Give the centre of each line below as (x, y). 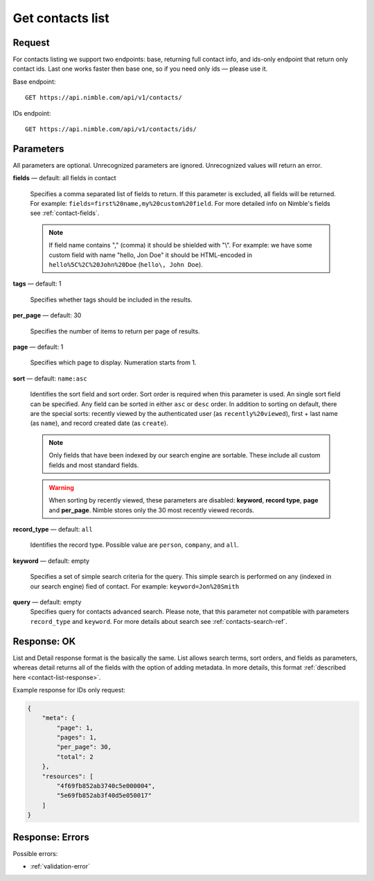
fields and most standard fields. (94, 465)
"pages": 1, (77, 738)
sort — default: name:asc (50, 378)
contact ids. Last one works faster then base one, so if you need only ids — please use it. (140, 69)
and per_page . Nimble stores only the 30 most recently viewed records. (151, 510)
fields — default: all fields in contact (65, 178)
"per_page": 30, (84, 747)
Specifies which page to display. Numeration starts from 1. (113, 363)
